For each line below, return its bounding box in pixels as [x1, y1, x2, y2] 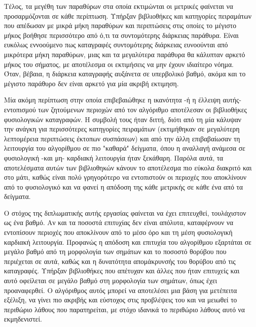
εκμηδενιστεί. [4, 314, 42, 324]
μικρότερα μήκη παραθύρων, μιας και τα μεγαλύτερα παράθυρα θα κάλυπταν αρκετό [4, 49, 245, 59]
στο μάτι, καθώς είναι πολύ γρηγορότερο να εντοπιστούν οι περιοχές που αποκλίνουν [4, 172, 247, 182]
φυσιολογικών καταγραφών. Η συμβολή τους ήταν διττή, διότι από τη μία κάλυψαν [4, 114, 242, 124]
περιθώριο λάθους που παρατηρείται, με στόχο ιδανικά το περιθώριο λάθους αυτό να [4, 304, 245, 314]
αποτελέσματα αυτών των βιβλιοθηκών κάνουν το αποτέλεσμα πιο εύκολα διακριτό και [4, 162, 252, 172]
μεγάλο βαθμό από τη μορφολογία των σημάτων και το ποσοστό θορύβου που [4, 246, 226, 257]
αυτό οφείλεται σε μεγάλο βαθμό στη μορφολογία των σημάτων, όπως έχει [4, 275, 218, 286]
